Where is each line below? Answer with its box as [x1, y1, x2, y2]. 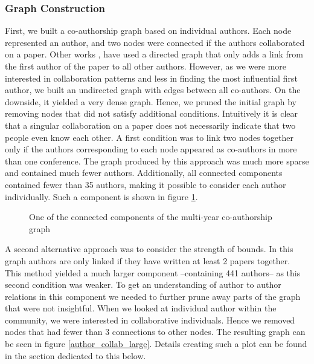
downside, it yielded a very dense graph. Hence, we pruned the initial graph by [5, 95, 296, 108]
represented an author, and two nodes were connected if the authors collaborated [5, 36, 305, 48]
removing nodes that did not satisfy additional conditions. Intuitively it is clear [5, 107, 298, 120]
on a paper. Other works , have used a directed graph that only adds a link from [5, 48, 304, 60]
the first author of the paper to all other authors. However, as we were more [5, 60, 287, 72]
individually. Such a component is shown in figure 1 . [5, 190, 198, 203]
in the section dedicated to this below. [5, 349, 146, 362]
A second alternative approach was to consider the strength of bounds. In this [5, 242, 293, 255]
